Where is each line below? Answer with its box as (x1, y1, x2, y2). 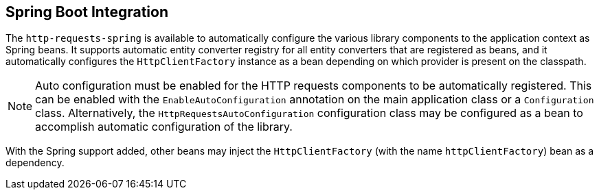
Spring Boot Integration (5, 3, 168, 21)
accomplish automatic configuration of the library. (35, 120, 293, 134)
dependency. (5, 157, 65, 169)
